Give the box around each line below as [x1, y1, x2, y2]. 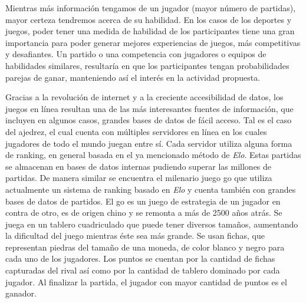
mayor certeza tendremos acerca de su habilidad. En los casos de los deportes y [5, 13, 292, 25]
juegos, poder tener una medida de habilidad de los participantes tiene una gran [5, 25, 295, 37]
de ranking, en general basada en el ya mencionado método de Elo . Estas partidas [5, 149, 301, 161]
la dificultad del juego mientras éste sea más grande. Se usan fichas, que [5, 229, 265, 242]
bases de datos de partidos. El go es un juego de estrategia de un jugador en [5, 195, 281, 207]
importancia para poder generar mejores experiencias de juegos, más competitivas [5, 36, 301, 48]
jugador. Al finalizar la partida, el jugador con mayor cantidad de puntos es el [5, 275, 287, 288]
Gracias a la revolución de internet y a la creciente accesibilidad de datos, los [5, 91, 284, 103]
